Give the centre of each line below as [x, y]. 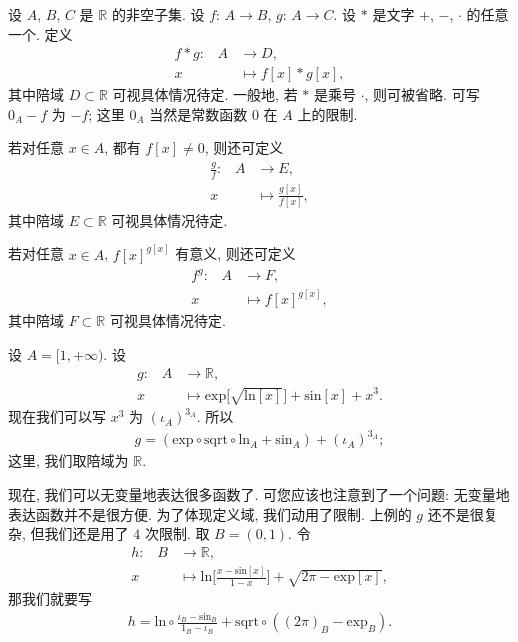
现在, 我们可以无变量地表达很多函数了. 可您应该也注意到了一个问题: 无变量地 [259, 494]
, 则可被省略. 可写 [422, 94]
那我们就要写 [50, 598]
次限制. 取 [177, 533]
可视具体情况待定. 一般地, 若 [205, 94]
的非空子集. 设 [158, 14]
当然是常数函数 [198, 113]
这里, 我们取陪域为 [68, 460]
